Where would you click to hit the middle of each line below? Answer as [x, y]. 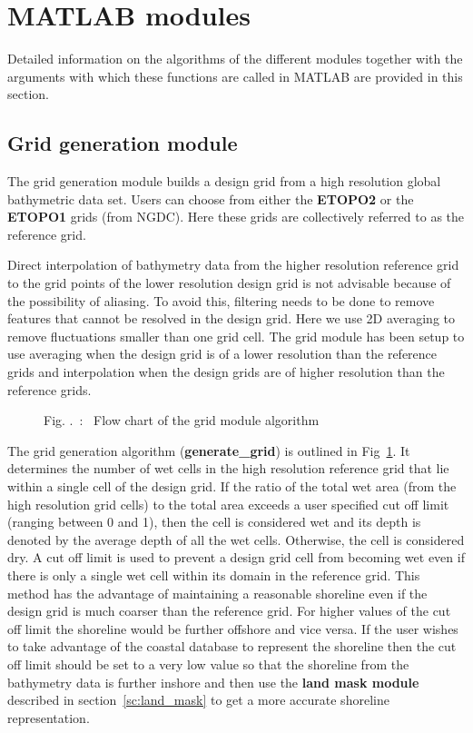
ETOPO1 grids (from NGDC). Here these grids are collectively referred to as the [236, 217]
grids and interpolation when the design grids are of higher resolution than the [226, 372]
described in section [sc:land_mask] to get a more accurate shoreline [198, 700]
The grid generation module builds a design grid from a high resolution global [224, 181]
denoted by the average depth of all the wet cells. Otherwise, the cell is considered [236, 539]
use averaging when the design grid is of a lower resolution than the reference [222, 354]
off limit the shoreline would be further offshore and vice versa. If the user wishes [233, 628]
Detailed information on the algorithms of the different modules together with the [235, 59]
